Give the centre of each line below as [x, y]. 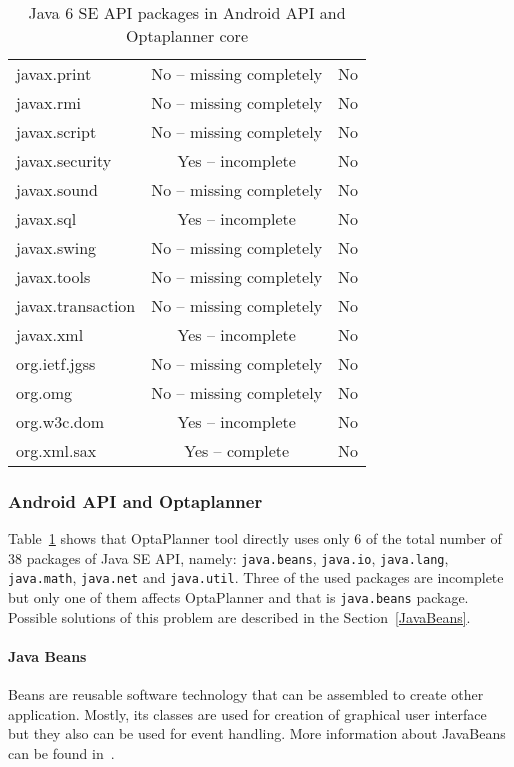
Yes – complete [237, 450]
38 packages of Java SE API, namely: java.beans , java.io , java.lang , [228, 557]
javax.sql [46, 218]
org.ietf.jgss [56, 363]
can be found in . [61, 752]
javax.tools [53, 276]
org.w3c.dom [60, 421]
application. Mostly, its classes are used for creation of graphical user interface [247, 713]
